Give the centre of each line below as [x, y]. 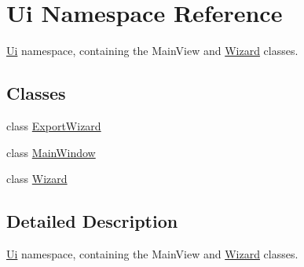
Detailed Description [92, 221]
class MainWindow [51, 152]
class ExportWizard [54, 125]
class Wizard [37, 179]
